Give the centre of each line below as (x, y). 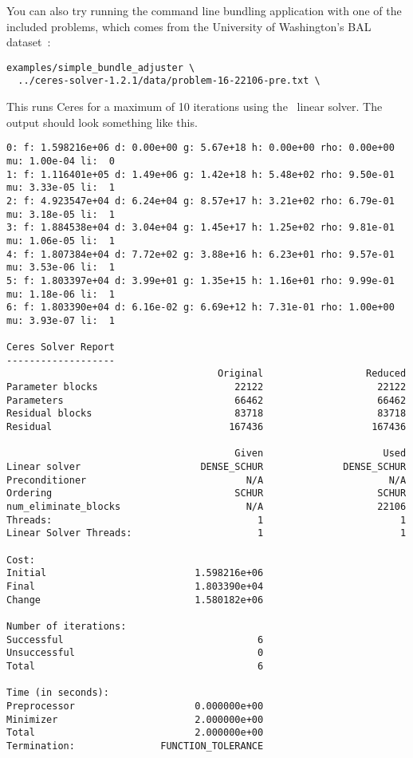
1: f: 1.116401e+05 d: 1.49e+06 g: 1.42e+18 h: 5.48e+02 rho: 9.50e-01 (201, 174)
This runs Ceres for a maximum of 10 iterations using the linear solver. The (195, 107)
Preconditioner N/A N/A (206, 480)
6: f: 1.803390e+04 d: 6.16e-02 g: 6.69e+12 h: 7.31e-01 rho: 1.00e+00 (201, 308)
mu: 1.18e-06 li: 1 (61, 294)
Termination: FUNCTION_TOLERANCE (135, 746)
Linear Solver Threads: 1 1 (206, 533)
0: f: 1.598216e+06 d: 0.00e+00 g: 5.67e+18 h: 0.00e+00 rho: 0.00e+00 (201, 148)
